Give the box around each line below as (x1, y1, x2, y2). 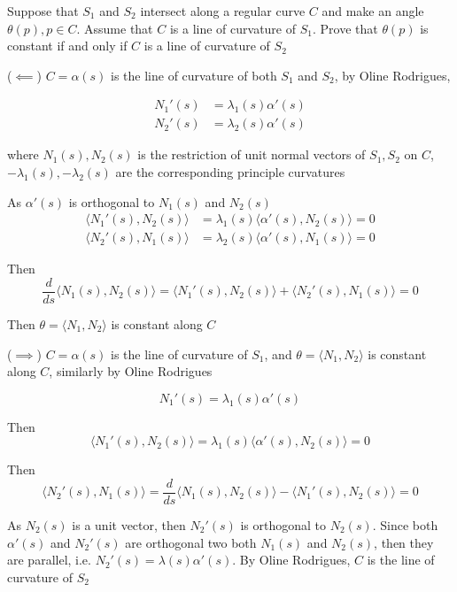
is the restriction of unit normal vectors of (137, 145, 366, 164)
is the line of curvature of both (111, 65, 277, 84)
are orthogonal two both (125, 533, 257, 551)
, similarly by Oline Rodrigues (49, 362, 213, 381)
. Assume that (76, 19, 153, 37)
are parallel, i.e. (7, 550, 91, 569)
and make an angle (321, 2, 424, 19)
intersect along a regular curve (140, 2, 306, 19)
